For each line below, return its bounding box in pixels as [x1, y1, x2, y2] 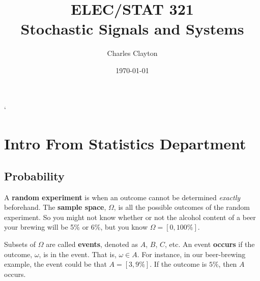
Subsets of [4, 239, 36, 249]
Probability [4, 168, 65, 183]
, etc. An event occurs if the [165, 239, 255, 249]
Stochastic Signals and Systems [20, 18, 244, 39]
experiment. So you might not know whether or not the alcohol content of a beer [4, 211, 256, 222]
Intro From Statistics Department [4, 133, 246, 154]
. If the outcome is [150, 259, 207, 269]
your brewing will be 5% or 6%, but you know [4, 222, 148, 232]
